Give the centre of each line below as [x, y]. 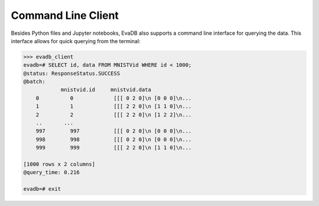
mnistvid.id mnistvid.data [106, 90]
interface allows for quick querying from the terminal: [76, 41]
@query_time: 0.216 [51, 172]
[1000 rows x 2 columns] [59, 164]
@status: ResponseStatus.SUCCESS [72, 73]
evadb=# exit [42, 189]
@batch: [34, 82]
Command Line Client [65, 15]
